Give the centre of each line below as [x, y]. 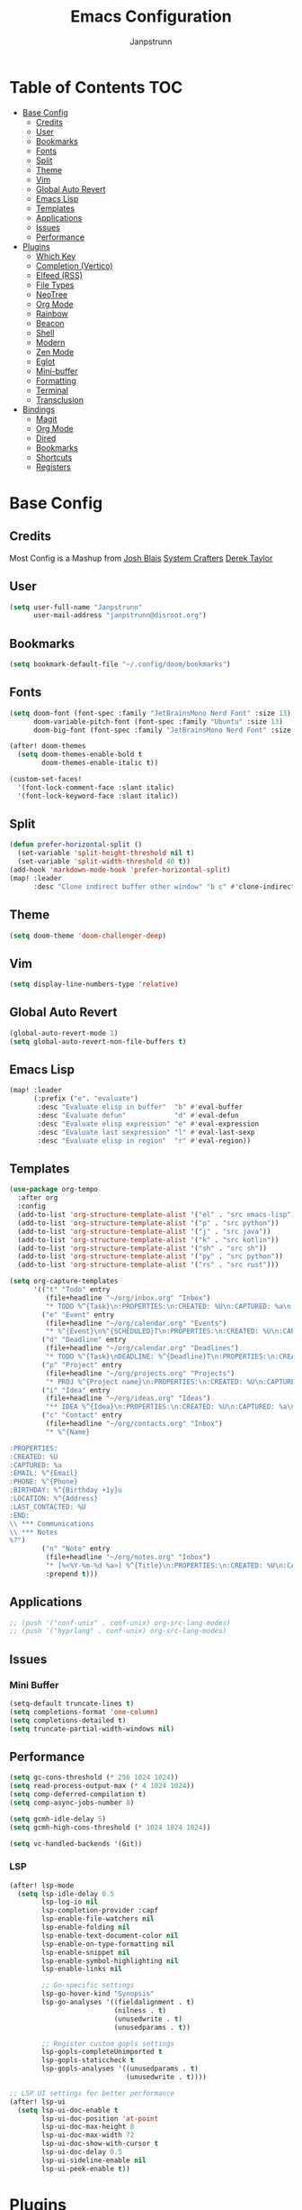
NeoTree [52, 294]
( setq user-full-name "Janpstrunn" [76, 607]
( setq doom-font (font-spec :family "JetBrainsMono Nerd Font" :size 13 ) [151, 713]
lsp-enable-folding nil [86, 1927]
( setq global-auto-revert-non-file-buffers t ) [98, 1041]
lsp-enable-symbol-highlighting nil [110, 1961]
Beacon [50, 323]
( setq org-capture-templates [64, 1282]
